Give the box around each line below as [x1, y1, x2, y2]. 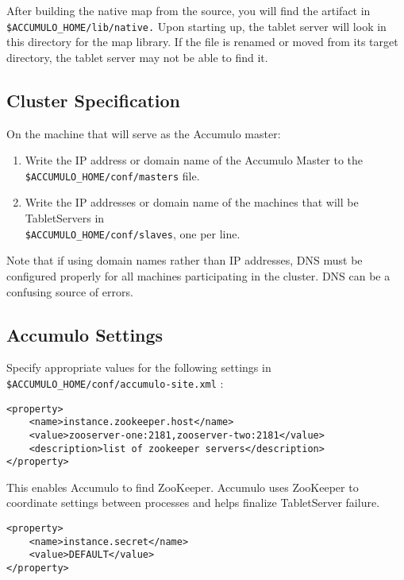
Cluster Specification [6, 87, 181, 112]
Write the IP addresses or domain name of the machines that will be [25, 194, 359, 211]
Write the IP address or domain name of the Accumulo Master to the [25, 152, 364, 168]
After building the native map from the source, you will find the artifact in [6, 2, 371, 18]
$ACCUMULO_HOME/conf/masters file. [25, 167, 200, 184]
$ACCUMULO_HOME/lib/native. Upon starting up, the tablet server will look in [6, 17, 387, 34]
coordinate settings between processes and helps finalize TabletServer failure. [6, 494, 380, 511]
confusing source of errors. [6, 283, 133, 300]
